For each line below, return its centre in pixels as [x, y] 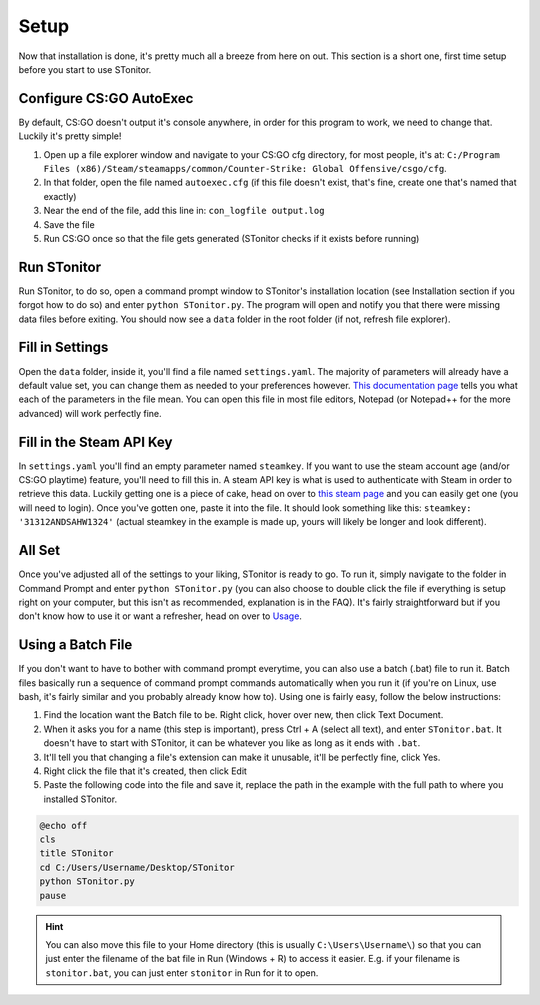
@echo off [63, 825]
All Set [39, 550]
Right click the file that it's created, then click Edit [145, 771]
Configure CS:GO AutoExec [106, 98]
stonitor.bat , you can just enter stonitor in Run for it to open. [182, 972]
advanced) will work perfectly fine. [90, 413]
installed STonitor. [80, 799]
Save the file [69, 224]
